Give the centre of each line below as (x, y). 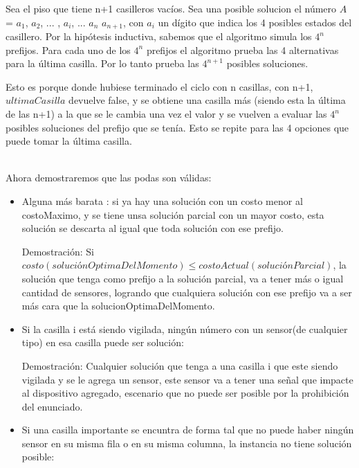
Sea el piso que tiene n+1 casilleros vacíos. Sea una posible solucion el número (171, 8)
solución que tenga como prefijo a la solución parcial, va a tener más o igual (183, 278)
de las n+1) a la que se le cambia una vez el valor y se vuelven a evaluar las (166, 114)
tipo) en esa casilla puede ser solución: (103, 342)
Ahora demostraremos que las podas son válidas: (109, 178)
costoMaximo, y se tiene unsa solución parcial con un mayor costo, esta (173, 214)
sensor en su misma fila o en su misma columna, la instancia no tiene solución (187, 443)
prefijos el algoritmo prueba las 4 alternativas (242, 49)
